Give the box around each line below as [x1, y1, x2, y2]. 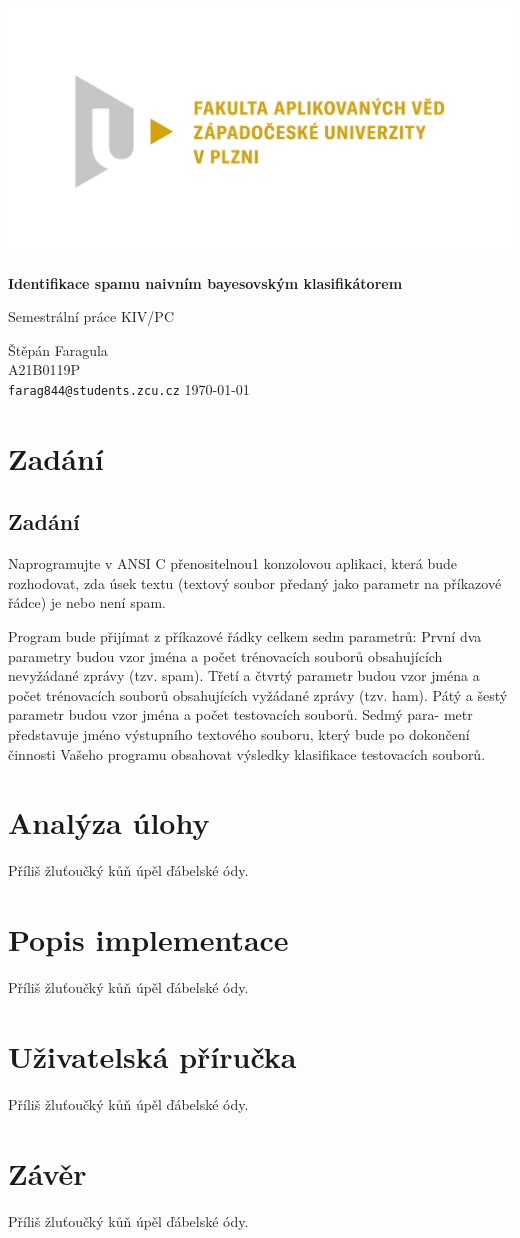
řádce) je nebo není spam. [8, 592, 167, 613]
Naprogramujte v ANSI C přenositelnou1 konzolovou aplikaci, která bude [8, 553, 458, 574]
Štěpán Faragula [8, 339, 108, 360]
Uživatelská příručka [8, 1035, 297, 1076]
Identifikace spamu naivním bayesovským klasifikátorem [8, 272, 403, 293]
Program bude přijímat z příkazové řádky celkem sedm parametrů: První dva [8, 626, 482, 647]
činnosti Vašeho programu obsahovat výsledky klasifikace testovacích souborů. [8, 743, 486, 764]
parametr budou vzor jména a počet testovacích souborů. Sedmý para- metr [8, 704, 473, 725]
